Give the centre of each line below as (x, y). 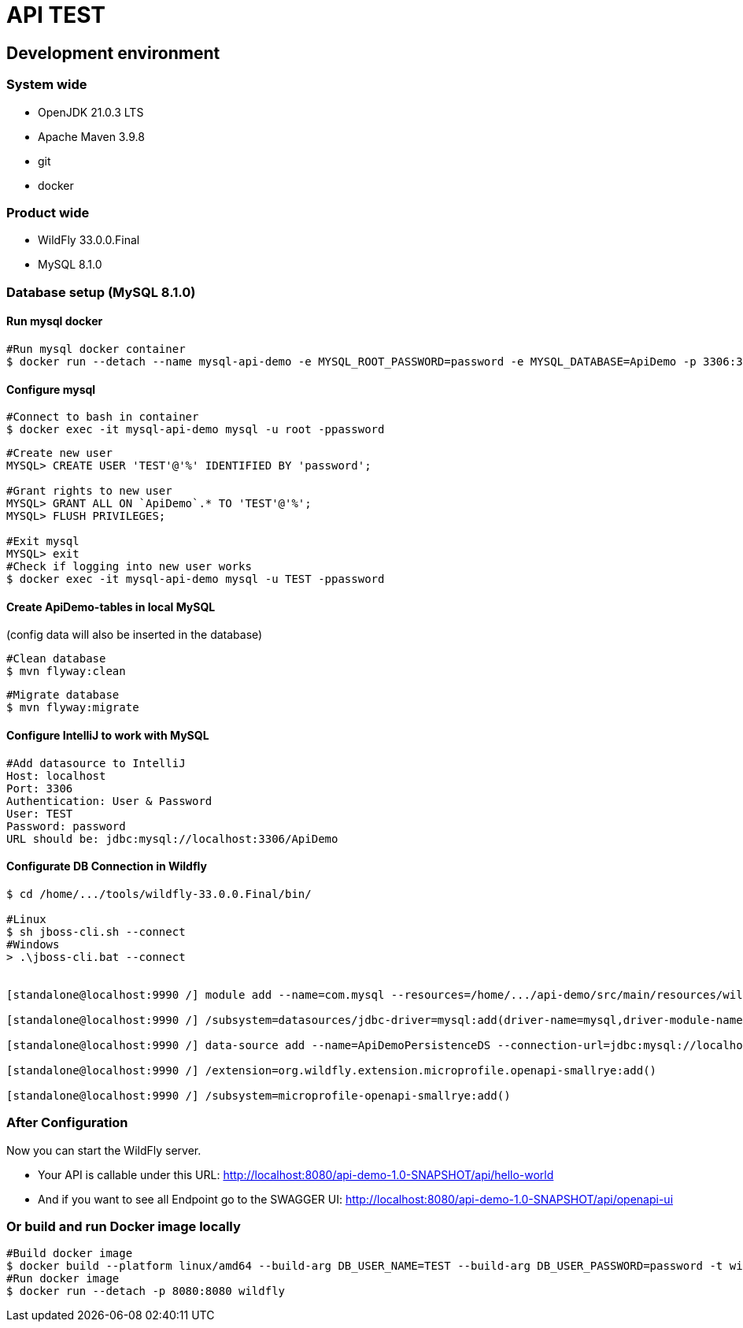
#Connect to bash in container (103, 417)
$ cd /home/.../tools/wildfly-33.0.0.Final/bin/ (159, 894)
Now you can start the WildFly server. (104, 1150)
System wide (47, 85)
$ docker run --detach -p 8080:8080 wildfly (146, 1291)
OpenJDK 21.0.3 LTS (91, 112)
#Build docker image (70, 1254)
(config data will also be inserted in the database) (135, 635)
